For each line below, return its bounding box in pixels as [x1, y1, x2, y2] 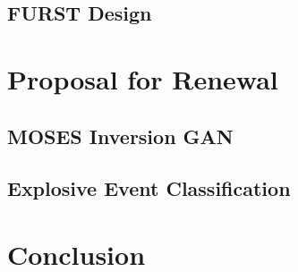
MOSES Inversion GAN [7, 122, 234, 149]
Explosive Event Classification [7, 174, 291, 202]
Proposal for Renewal [7, 60, 278, 97]
